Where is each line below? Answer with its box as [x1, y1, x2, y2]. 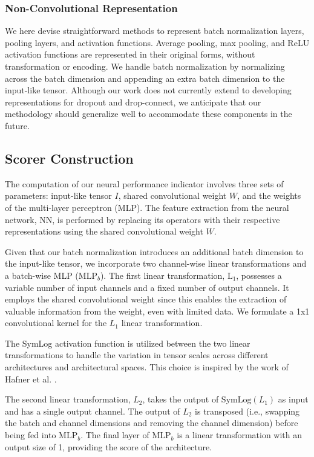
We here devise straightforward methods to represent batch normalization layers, [5, 24, 304, 37]
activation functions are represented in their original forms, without [5, 48, 255, 61]
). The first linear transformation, [100, 269, 225, 281]
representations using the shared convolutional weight [5, 225, 203, 238]
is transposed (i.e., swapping [195, 404, 300, 417]
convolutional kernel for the [5, 316, 107, 329]
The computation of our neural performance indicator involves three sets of [5, 177, 284, 190]
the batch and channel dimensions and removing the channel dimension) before [5, 416, 298, 429]
